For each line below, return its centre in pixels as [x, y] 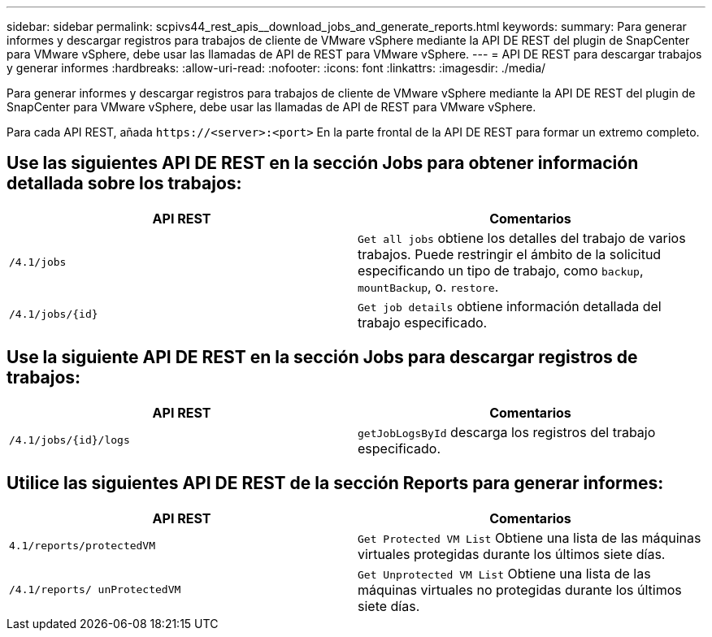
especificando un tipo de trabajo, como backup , [501, 270]
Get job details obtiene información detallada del [510, 306]
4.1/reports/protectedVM [82, 546]
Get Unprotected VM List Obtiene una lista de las [504, 573]
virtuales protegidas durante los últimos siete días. [512, 554]
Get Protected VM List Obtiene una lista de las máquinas [530, 537]
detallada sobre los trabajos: [124, 184]
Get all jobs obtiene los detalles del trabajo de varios [522, 238]
